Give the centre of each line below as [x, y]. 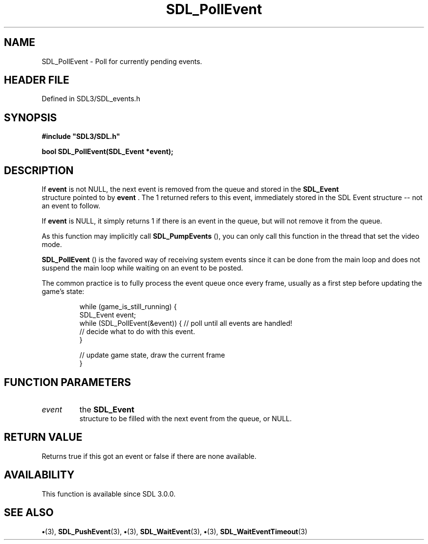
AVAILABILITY [39, 475]
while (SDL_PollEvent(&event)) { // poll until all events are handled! [186, 323]
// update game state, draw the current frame [152, 355]
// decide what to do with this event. [137, 332]
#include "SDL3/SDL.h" [81, 136]
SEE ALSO [29, 513]
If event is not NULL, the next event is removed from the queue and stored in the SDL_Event [190, 189]
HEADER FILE [37, 80]
